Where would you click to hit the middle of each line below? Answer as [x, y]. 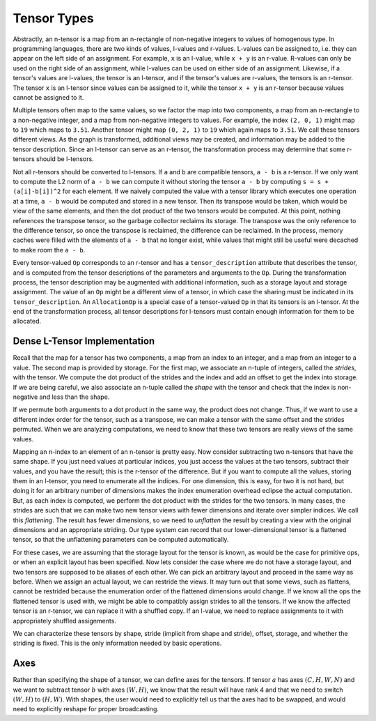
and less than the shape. [75, 397]
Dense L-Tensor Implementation [84, 341]
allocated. [27, 321]
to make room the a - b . [49, 250]
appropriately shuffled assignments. [64, 621]
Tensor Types [53, 18]
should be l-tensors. [65, 159]
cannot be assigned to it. [48, 97]
